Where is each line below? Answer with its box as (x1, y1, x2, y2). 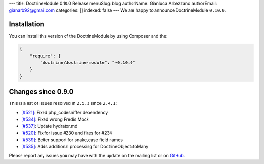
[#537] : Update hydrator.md (21, 123, 78, 129)
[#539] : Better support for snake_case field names (21, 137, 123, 143)
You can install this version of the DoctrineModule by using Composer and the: (9, 33, 168, 39)
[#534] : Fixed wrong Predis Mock (21, 116, 89, 122)
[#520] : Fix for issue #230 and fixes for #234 (21, 130, 112, 136)
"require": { (29, 53, 61, 59)
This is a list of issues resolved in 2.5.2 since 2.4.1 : (9, 101, 117, 106)
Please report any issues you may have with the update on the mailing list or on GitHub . (9, 153, 185, 159)
